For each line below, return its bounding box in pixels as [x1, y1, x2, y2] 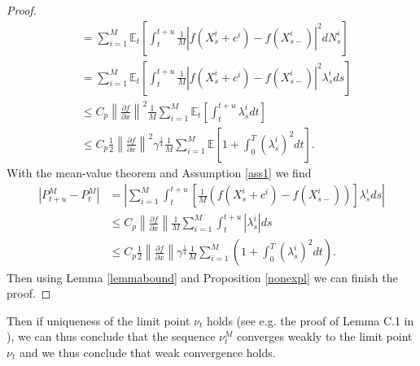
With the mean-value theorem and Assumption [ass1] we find [7, 163, 312, 181]
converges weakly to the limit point [236, 328, 413, 345]
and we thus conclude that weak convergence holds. [19, 343, 276, 360]
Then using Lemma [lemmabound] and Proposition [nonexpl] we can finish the [7, 268, 398, 285]
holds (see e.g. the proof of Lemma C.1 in [206, 312, 414, 329]
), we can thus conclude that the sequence [7, 328, 216, 345]
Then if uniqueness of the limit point [7, 312, 190, 329]
